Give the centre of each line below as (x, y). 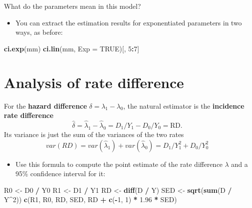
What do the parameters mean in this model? (72, 6)
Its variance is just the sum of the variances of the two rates (94, 134)
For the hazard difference (46, 105)
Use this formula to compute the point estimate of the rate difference (119, 164)
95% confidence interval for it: (60, 173)
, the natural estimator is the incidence (184, 105)
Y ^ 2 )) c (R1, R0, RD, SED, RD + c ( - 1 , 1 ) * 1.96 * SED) (91, 199)
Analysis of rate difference (94, 82)
